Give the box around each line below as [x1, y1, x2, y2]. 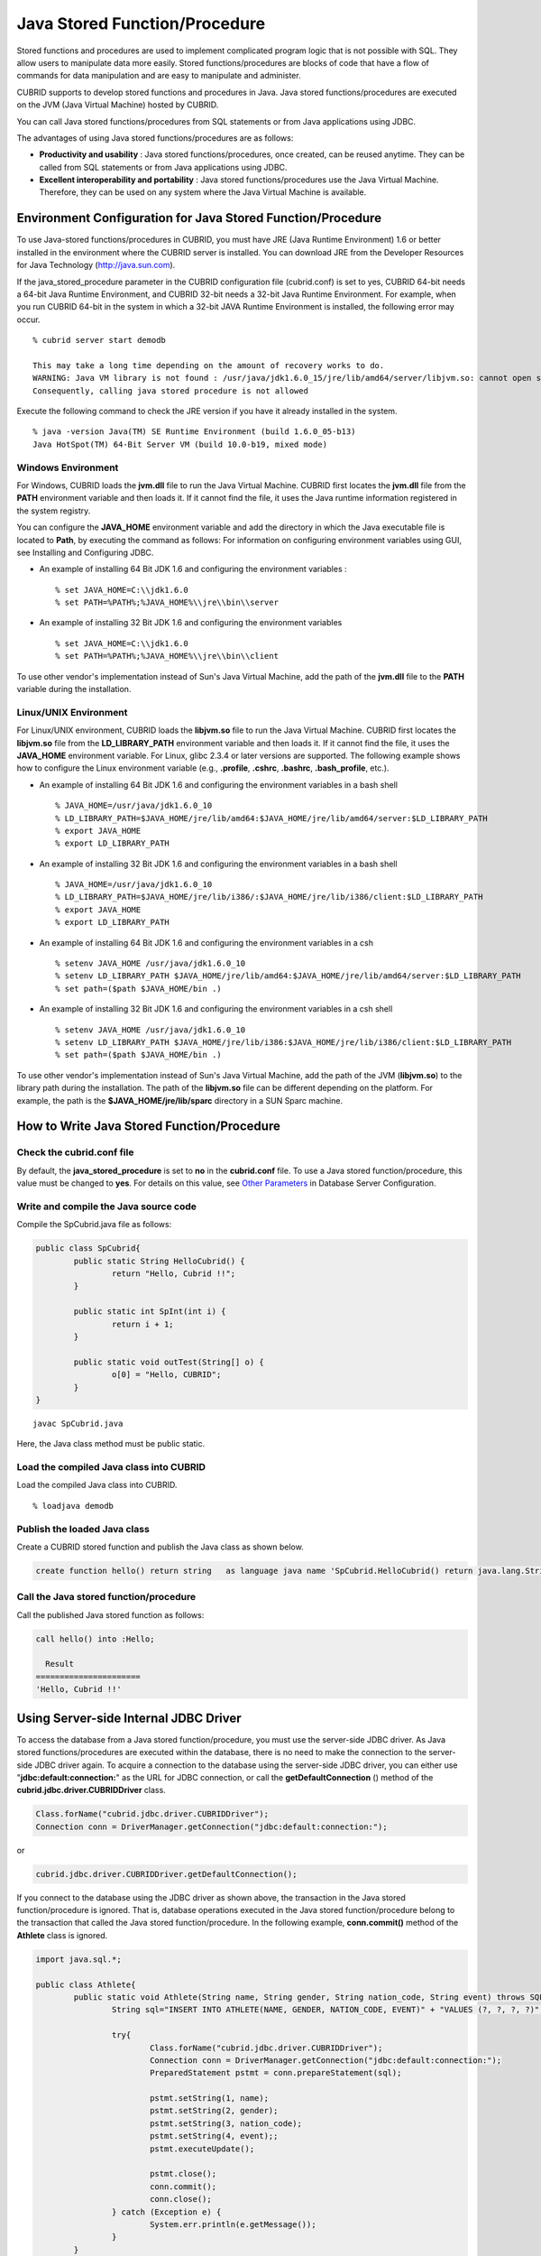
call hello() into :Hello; [35, 1633, 155, 1644]
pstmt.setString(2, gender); [149, 2105, 279, 2116]
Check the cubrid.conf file [16, 1146, 134, 1159]
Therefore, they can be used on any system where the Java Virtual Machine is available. [39, 187, 367, 198]
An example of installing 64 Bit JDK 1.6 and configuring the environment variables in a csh [39, 937, 374, 948]
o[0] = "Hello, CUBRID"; [111, 1370, 222, 1380]
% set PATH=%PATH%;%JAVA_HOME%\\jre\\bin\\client [55, 651, 280, 661]
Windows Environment [16, 461, 119, 474]
